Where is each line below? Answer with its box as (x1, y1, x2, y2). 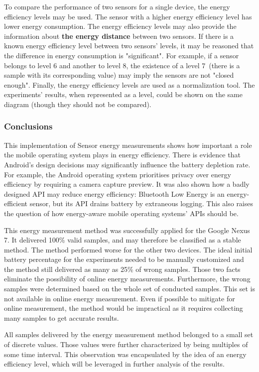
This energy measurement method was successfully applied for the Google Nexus (4, 225, 250, 235)
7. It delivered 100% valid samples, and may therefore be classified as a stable (4, 235, 241, 245)
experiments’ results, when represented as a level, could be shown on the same (4, 89, 243, 100)
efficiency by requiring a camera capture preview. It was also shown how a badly (4, 179, 250, 189)
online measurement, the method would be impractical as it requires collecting (4, 303, 243, 313)
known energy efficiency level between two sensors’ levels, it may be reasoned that (4, 40, 254, 51)
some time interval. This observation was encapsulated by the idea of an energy (4, 349, 247, 359)
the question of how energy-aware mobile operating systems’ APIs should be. (4, 208, 239, 218)
